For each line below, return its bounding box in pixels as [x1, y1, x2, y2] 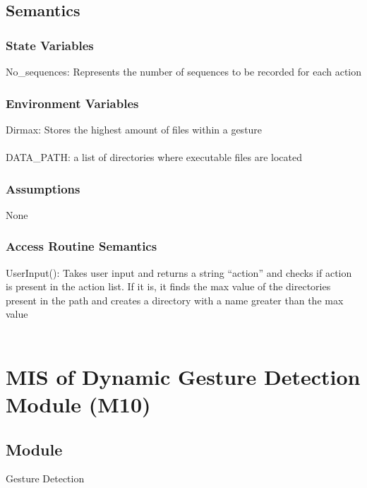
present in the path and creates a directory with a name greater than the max [6, 292, 344, 307]
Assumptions [6, 179, 80, 197]
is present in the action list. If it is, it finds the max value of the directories [6, 279, 331, 294]
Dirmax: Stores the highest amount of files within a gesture [6, 121, 263, 136]
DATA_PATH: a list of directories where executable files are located [6, 150, 302, 164]
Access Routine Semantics [6, 237, 157, 255]
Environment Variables [6, 94, 139, 112]
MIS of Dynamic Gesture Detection [6, 362, 361, 391]
